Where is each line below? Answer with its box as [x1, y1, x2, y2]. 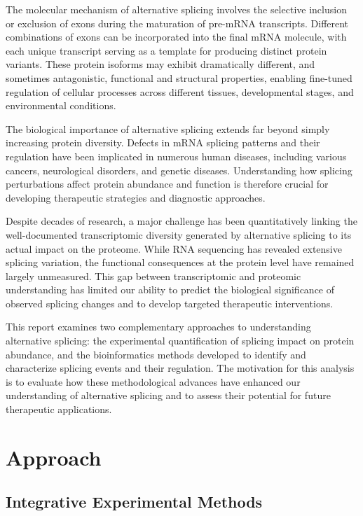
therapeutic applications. [6, 402, 112, 417]
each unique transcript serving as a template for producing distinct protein [6, 43, 327, 57]
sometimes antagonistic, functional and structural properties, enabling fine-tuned [6, 70, 352, 85]
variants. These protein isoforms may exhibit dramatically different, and [6, 57, 315, 71]
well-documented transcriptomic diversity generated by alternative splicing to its [6, 227, 352, 242]
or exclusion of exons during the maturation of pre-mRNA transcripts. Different [6, 15, 349, 30]
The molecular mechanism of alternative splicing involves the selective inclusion [6, 2, 347, 16]
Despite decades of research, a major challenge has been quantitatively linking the [6, 214, 357, 228]
